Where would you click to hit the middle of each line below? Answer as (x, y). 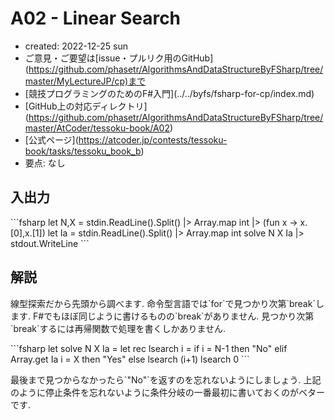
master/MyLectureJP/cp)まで (85, 81)
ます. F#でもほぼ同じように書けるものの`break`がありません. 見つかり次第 (162, 316)
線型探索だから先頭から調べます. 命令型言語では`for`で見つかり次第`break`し (167, 303)
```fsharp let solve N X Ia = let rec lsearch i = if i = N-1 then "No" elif (149, 348)
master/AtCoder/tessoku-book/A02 (97, 128)
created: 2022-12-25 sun (76, 46)
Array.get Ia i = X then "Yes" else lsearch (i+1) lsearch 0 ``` (130, 359)
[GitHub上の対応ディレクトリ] (86, 106)
